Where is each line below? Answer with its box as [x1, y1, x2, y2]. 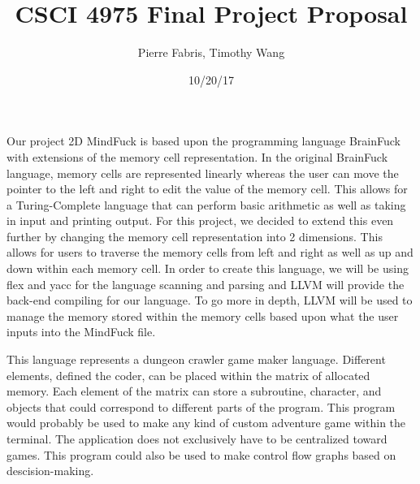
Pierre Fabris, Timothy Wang [137, 44, 285, 61]
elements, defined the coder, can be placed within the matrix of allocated [6, 366, 370, 383]
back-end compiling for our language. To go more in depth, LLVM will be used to [6, 292, 413, 309]
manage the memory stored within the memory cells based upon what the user [6, 307, 399, 324]
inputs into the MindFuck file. [6, 323, 156, 340]
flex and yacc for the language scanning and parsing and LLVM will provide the [6, 275, 405, 292]
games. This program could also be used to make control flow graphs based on [6, 446, 396, 463]
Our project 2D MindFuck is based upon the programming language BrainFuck [6, 132, 401, 149]
